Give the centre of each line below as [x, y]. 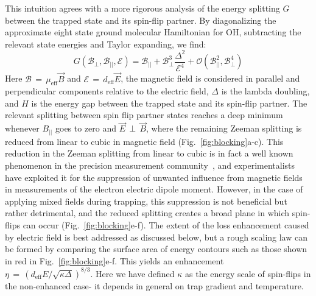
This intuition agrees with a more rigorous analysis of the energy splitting [142, 8]
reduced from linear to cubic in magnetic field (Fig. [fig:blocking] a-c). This [144, 141]
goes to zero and [86, 128]
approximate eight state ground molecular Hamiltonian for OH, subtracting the [153, 32]
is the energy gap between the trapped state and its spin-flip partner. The [169, 103]
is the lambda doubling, [265, 91]
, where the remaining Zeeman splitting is [224, 128]
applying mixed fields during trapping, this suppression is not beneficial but [146, 201]
